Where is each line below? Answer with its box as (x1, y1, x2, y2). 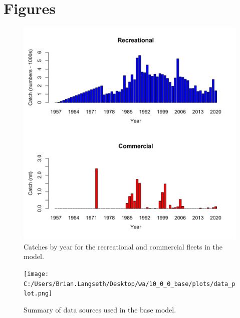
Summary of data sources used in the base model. (24, 304, 176, 314)
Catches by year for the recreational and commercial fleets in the (24, 241, 222, 251)
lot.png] (24, 290, 53, 297)
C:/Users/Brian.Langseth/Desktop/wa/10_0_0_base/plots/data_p (24, 280, 235, 287)
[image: (24, 270, 49, 277)
